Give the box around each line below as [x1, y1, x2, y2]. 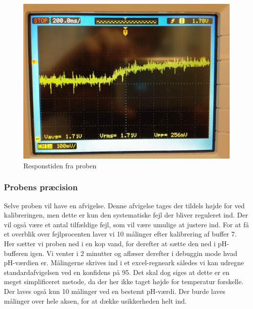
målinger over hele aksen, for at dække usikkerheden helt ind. [4, 295, 187, 306]
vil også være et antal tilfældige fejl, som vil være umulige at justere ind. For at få [4, 219, 249, 229]
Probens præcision [4, 181, 78, 193]
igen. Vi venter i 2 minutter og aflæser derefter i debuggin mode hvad [30, 248, 237, 258]
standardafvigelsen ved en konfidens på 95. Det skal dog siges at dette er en [4, 267, 230, 277]
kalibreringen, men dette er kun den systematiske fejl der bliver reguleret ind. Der [4, 210, 248, 220]
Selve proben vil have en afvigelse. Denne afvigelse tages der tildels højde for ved [4, 200, 245, 210]
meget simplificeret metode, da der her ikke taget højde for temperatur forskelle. [4, 276, 244, 287]
